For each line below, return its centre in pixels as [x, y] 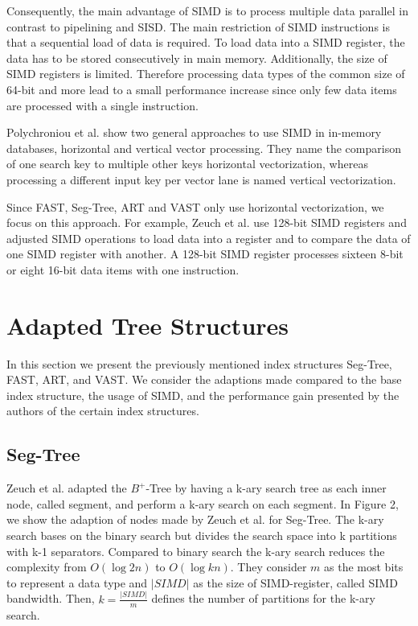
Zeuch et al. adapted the [67, 488]
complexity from [47, 567]
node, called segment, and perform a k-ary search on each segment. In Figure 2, [203, 503]
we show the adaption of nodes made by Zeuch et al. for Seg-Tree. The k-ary [195, 519]
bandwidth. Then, [51, 598]
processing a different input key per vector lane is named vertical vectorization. [201, 179]
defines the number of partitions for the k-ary [263, 598]
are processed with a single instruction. [102, 105]
